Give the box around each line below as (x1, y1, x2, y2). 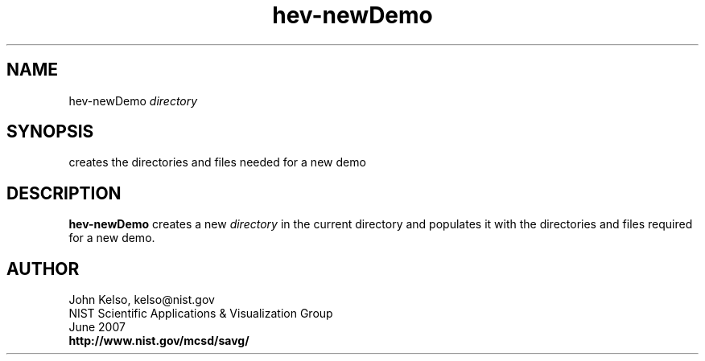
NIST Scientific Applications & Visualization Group (68, 306, 333, 321)
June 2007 (68, 320, 126, 334)
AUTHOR (6, 258, 80, 279)
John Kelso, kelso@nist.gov (68, 293, 215, 307)
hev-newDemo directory (68, 93, 198, 108)
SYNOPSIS (6, 121, 94, 142)
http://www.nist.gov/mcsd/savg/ (68, 334, 249, 348)
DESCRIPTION (6, 183, 122, 203)
